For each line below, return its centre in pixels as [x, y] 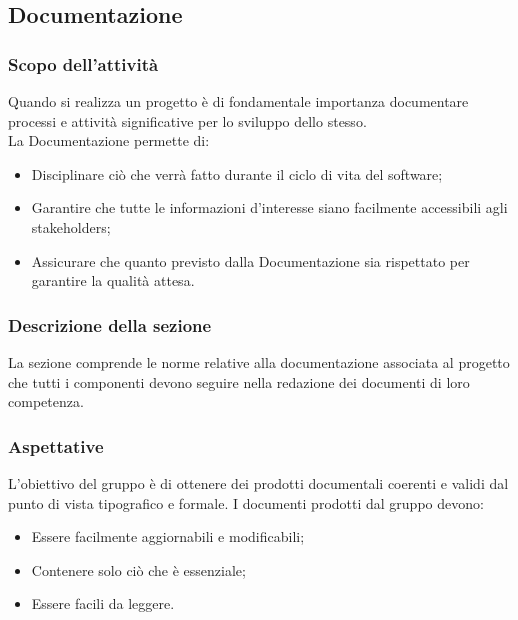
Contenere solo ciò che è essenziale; [138, 569]
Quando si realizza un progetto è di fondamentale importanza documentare [238, 101]
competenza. [46, 401]
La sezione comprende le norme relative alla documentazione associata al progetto [259, 361]
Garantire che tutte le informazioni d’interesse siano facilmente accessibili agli [269, 207]
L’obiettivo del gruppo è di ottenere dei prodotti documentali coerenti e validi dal [258, 482]
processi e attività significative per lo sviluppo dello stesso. [187, 120]
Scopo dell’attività [83, 63]
